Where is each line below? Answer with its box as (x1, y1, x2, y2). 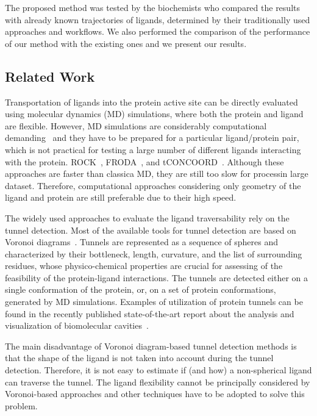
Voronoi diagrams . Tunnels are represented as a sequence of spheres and (5, 235, 278, 248)
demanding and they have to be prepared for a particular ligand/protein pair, (5, 131, 299, 144)
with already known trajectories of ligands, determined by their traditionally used (5, 13, 310, 26)
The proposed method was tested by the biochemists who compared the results (5, 1, 300, 13)
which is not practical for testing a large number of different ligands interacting (5, 143, 301, 156)
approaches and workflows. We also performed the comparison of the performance (5, 25, 310, 38)
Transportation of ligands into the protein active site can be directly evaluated (5, 95, 298, 108)
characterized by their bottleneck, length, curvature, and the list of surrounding (5, 247, 302, 260)
